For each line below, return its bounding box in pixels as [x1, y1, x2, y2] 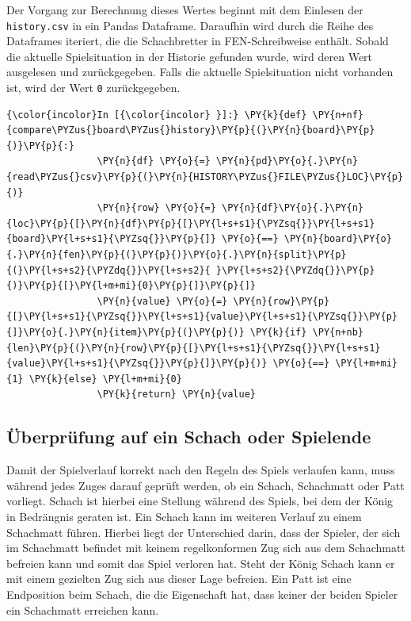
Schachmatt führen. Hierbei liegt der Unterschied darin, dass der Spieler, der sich [6, 523, 401, 540]
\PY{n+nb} [312, 327, 364, 338]
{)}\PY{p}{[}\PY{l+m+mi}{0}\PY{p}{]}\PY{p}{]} [6, 280, 256, 292]
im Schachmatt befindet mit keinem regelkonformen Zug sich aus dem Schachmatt [6, 539, 405, 556]
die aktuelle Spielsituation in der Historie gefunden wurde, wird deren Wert [6, 48, 373, 64]
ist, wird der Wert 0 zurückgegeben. [6, 79, 181, 96]
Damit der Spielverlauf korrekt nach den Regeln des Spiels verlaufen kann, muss [6, 462, 395, 478]
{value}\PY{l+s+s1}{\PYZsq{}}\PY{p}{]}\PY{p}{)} [6, 358, 268, 370]
